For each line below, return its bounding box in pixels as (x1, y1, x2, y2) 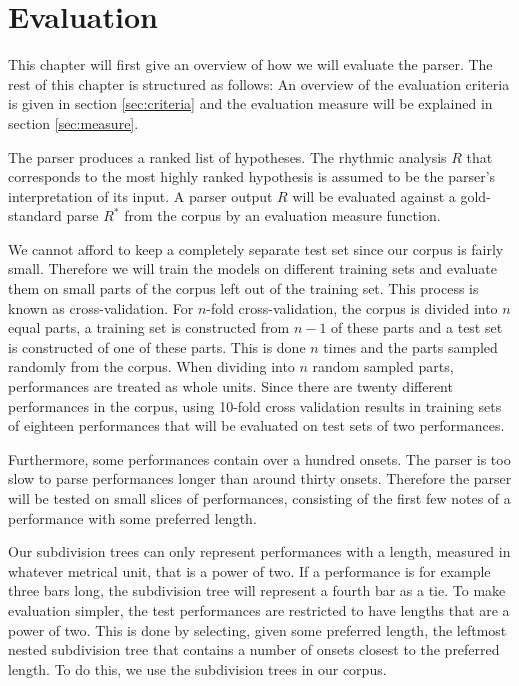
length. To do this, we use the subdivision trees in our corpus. (8, 658, 387, 679)
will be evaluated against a (292, 185, 456, 206)
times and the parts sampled (323, 336, 498, 357)
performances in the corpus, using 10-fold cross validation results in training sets (8, 395, 502, 416)
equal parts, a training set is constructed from (8, 317, 290, 338)
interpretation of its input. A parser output (8, 185, 273, 206)
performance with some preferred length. (8, 507, 257, 528)
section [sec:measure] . (8, 112, 139, 133)
